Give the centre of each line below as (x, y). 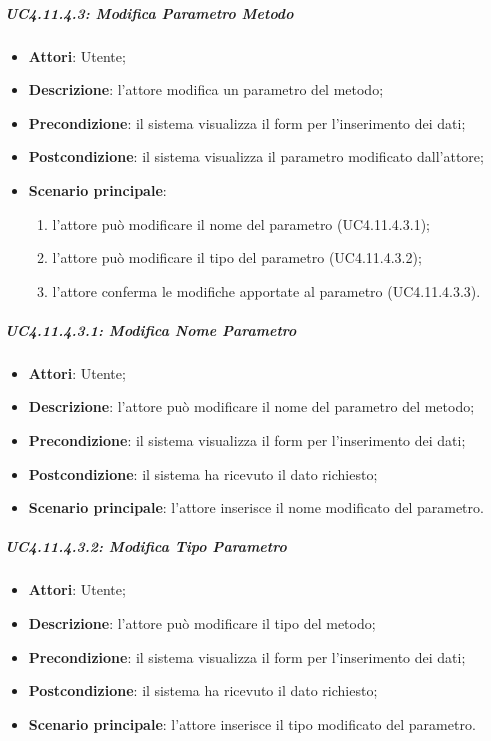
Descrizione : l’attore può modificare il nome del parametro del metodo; (251, 406)
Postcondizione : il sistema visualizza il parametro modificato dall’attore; (256, 156)
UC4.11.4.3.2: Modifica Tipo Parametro (146, 546)
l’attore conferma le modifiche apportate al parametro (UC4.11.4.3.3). (266, 290)
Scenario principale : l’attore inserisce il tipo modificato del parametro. (252, 723)
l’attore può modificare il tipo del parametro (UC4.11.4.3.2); (237, 257)
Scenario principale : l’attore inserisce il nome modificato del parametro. (256, 507)
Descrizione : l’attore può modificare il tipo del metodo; (202, 623)
